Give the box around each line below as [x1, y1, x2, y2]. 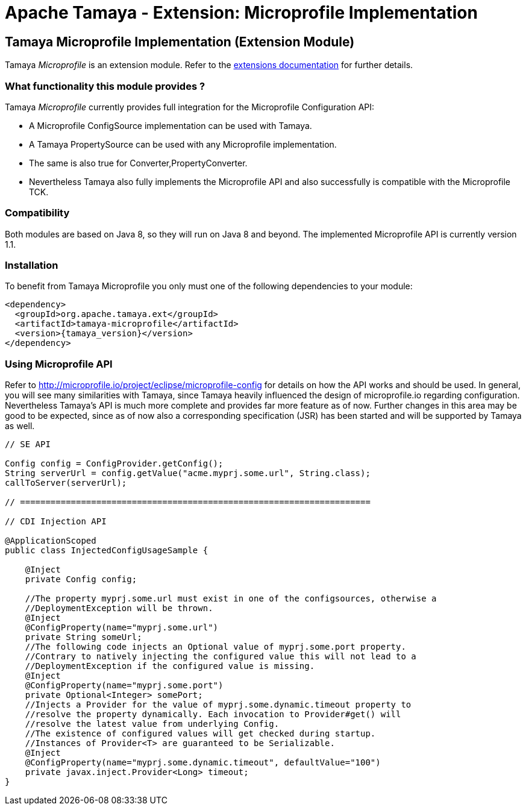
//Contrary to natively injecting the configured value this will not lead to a [25, 651, 416, 662]
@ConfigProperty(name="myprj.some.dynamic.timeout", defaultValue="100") [25, 758, 381, 768]
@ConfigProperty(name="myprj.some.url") [25, 623, 219, 633]
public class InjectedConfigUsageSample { [5, 545, 208, 556]
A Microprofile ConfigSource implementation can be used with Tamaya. [29, 120, 312, 131]
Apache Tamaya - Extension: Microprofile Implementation [5, 2, 478, 23]
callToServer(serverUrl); [5, 478, 127, 488]
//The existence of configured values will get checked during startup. [25, 729, 376, 739]
